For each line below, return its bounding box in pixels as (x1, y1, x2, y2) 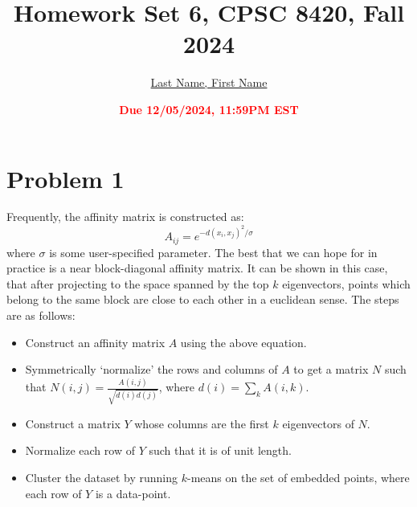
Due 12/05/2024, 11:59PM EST (119, 100, 299, 117)
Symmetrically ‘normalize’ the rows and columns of (25, 361, 278, 378)
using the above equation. (180, 333, 307, 350)
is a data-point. (95, 485, 171, 501)
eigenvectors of (282, 415, 354, 431)
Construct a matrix (25, 415, 121, 431)
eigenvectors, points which (282, 275, 411, 292)
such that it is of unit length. (149, 442, 292, 459)
